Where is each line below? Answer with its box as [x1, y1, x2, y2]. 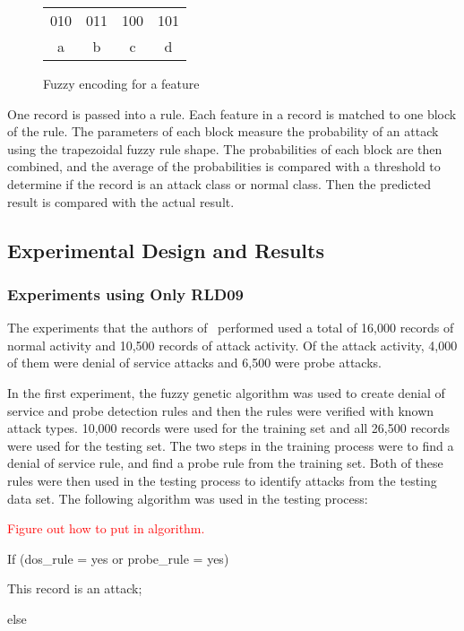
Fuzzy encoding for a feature [43, 74, 200, 92]
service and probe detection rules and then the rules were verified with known [7, 401, 434, 419]
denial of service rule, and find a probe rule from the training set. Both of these [7, 454, 443, 472]
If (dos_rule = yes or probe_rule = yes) [7, 549, 229, 567]
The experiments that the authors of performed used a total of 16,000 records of [7, 318, 454, 337]
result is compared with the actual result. [7, 192, 235, 211]
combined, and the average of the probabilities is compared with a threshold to [7, 157, 441, 176]
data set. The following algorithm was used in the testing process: [7, 488, 368, 507]
